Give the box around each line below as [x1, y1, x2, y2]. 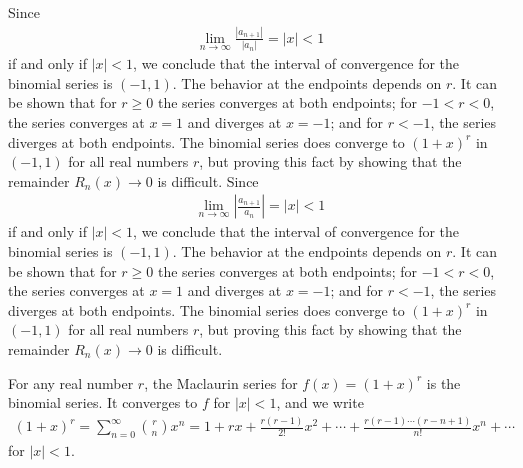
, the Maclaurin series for [144, 372, 298, 393]
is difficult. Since [157, 170, 259, 191]
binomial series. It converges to [8, 392, 198, 413]
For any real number [8, 372, 134, 393]
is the [426, 372, 461, 393]
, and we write [276, 392, 364, 413]
